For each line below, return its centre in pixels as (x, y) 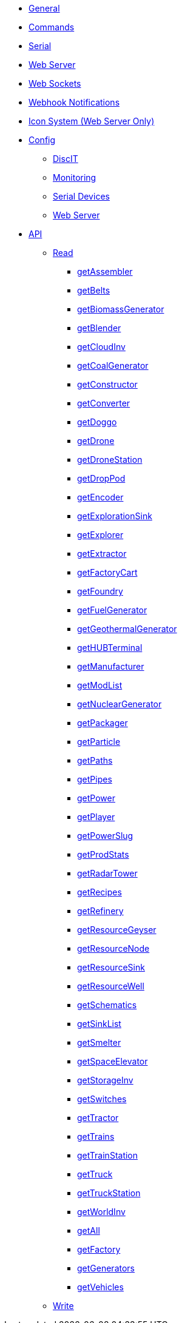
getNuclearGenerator (120, 704)
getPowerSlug (105, 836)
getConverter (104, 403)
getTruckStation (109, 1193)
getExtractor (102, 554)
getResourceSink (111, 967)
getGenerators (106, 1268)
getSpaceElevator (113, 1061)
